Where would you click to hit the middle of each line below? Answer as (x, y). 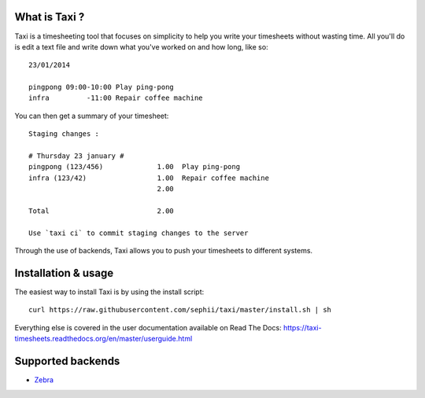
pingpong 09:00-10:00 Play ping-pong (102, 87)
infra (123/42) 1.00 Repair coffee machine (149, 178)
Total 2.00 (102, 211)
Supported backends (67, 361)
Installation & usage (64, 273)
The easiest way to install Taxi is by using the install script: (109, 292)
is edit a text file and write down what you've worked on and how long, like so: (141, 46)
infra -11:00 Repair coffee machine (116, 98)
